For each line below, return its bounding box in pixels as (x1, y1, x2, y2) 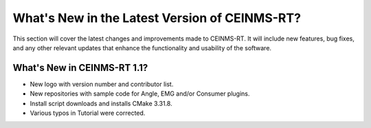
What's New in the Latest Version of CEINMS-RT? (12, 10, 302, 25)
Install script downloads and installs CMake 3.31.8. (30, 99, 172, 107)
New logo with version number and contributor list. (30, 80, 174, 88)
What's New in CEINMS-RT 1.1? (12, 62, 148, 74)
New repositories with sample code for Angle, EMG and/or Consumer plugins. (30, 89, 250, 98)
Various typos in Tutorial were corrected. (30, 109, 146, 117)
